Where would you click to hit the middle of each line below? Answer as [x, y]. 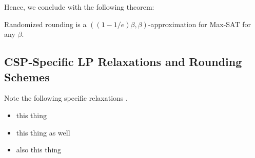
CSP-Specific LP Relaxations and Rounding [123, 62]
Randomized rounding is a [45, 24]
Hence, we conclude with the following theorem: [79, 7]
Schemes [27, 76]
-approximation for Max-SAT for [199, 24]
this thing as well [43, 132]
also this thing [39, 150]
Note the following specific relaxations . [66, 98]
